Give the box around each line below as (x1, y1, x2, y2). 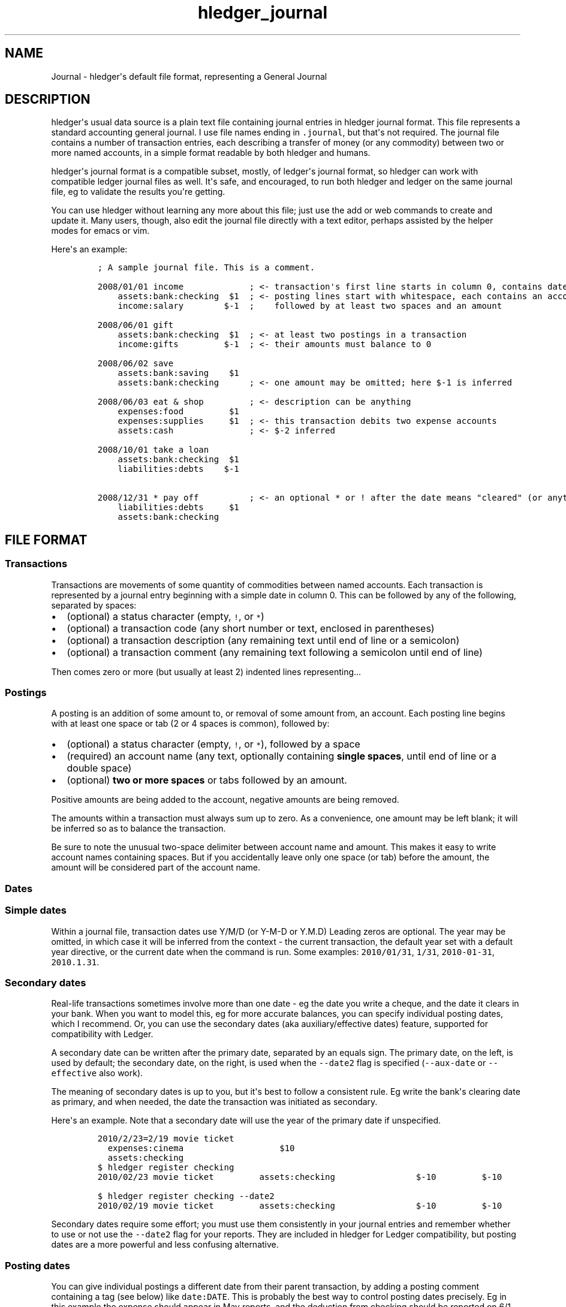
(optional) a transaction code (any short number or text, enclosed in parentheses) (67, 622, 435, 634)
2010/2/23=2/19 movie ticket (97, 1134, 234, 1144)
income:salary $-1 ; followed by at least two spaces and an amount (118, 301, 502, 311)
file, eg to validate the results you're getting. (51, 186, 225, 197)
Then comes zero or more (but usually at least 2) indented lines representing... (51, 666, 362, 677)
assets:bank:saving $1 (118, 368, 239, 378)
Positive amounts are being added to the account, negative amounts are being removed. (51, 794, 399, 805)
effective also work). (51, 1068, 143, 1079)
